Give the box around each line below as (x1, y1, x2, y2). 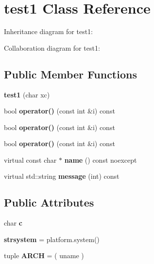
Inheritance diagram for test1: (4, 26, 93, 37)
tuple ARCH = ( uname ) (4, 250, 84, 261)
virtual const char (4, 154, 57, 165)
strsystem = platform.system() (4, 234, 100, 244)
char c (4, 218, 22, 228)
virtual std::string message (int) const (4, 171, 120, 181)
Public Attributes (4, 195, 94, 210)
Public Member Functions (4, 66, 137, 81)
